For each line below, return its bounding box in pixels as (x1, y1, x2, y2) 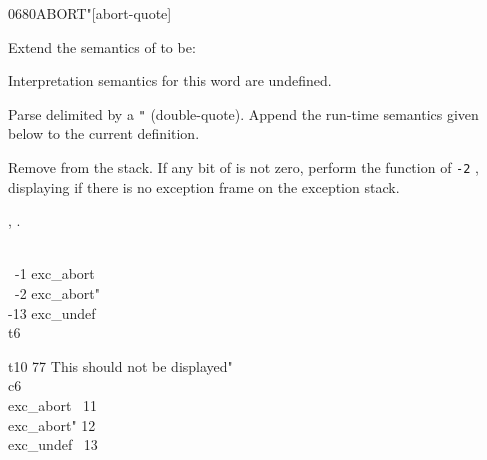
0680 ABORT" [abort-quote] (8, 3, 172, 23)
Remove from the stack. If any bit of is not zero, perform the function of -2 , (8, 157, 479, 178)
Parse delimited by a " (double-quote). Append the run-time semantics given (8, 103, 479, 124)
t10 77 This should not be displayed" (8, 355, 233, 376)
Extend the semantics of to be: (8, 36, 196, 57)
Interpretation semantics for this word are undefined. (8, 70, 332, 91)
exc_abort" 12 (8, 414, 96, 435)
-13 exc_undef (8, 302, 96, 323)
